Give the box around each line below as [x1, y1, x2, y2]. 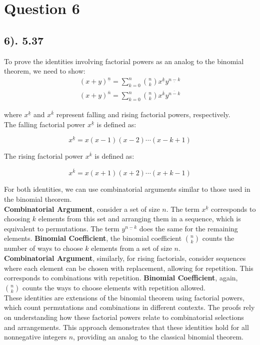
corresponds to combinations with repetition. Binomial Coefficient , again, [4, 272, 238, 283]
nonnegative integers [4, 331, 66, 342]
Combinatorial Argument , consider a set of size [4, 203, 160, 214]
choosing [4, 213, 30, 224]
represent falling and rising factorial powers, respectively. [56, 109, 230, 119]
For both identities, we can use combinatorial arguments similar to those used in [4, 184, 250, 194]
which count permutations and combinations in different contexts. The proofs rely [4, 302, 255, 312]
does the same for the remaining [139, 223, 238, 233]
